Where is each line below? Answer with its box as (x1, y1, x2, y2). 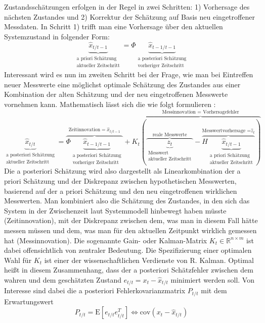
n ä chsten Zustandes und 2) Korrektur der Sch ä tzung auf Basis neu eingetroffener (4, 11, 255, 22)
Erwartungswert (4, 296, 54, 306)
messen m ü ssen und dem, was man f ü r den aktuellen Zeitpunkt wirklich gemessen (4, 225, 257, 235)
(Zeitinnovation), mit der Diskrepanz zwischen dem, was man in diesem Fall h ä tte (4, 215, 258, 226)
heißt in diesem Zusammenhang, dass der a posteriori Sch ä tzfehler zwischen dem (4, 264, 253, 275)
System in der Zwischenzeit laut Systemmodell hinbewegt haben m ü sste (4, 205, 227, 216)
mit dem (201, 285, 227, 296)
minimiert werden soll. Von (170, 274, 254, 285)
